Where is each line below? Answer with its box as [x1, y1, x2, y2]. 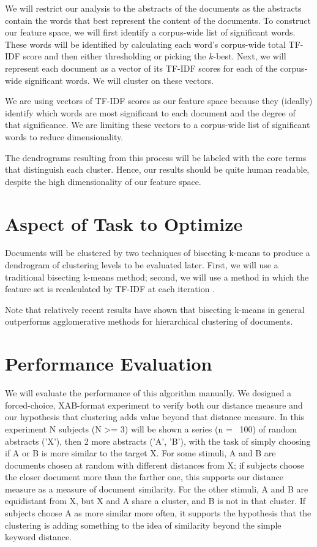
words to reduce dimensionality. [5, 130, 124, 143]
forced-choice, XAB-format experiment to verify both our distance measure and [5, 398, 303, 411]
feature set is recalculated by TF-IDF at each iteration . [5, 282, 215, 295]
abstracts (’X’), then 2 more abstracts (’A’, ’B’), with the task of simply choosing [5, 434, 311, 447]
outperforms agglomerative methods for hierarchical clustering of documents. [5, 315, 293, 328]
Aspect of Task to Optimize [5, 211, 243, 236]
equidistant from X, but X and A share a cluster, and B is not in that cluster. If [5, 494, 306, 507]
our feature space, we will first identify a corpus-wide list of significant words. [5, 26, 296, 39]
